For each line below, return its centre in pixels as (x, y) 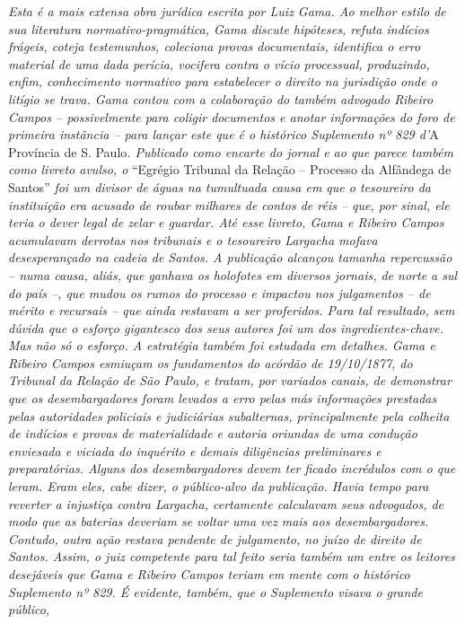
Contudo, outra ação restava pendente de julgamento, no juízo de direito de (215, 538)
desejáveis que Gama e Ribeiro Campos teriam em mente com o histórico (209, 574)
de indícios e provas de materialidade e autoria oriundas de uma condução (213, 433)
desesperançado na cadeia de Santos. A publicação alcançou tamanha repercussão (230, 257)
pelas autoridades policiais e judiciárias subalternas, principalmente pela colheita (229, 415)
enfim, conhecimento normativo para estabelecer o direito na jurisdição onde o (223, 81)
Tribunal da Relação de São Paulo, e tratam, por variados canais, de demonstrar (230, 380)
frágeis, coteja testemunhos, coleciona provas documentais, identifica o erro (215, 46)
